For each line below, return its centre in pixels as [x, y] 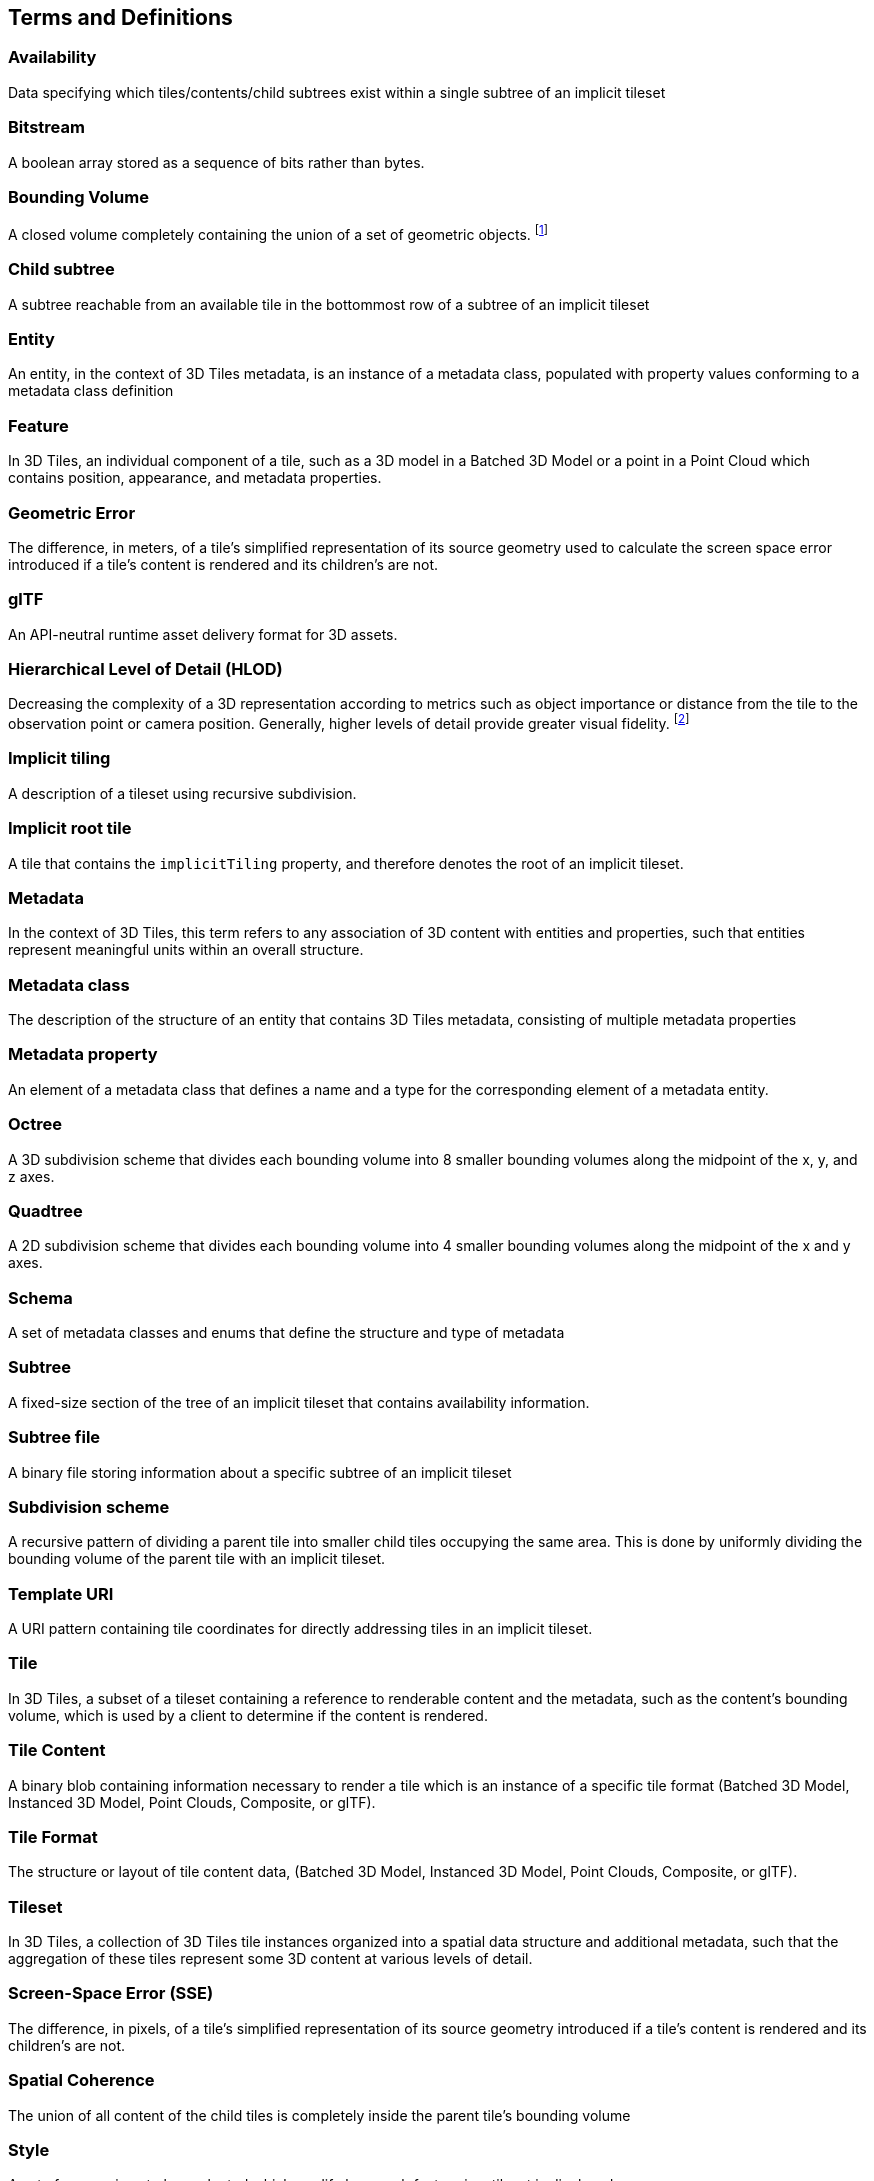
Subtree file [54, 1437]
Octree [35, 1124]
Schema [40, 1297]
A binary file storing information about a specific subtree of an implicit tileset [260, 1472]
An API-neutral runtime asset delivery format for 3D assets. [203, 634]
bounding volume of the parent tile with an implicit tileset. [197, 1559]
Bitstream [46, 127]
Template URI [61, 1593]
